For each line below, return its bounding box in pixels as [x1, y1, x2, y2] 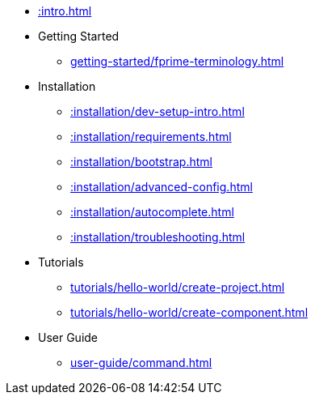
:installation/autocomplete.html [70, 205, 234, 219]
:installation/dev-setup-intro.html [70, 105, 245, 118]
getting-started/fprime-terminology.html [70, 54, 284, 68]
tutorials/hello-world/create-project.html [70, 280, 285, 294]
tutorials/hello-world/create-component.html [70, 305, 309, 319]
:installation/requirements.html [70, 130, 232, 143]
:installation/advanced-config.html [70, 180, 253, 194]
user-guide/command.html [70, 356, 212, 369]
